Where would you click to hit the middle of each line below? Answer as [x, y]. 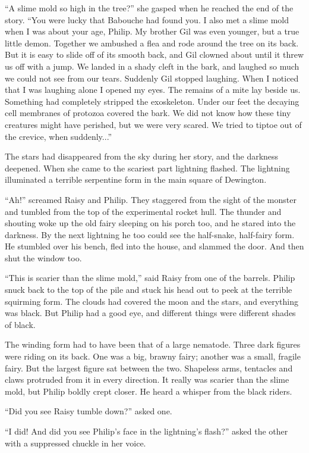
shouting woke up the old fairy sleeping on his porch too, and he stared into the [150, 223]
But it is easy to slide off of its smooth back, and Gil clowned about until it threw [154, 54]
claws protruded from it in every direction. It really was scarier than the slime [147, 379]
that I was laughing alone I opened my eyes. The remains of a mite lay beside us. [153, 90]
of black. [20, 324]
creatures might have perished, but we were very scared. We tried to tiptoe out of [153, 124]
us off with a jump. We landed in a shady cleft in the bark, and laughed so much [152, 66]
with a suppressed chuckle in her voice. [75, 443]
